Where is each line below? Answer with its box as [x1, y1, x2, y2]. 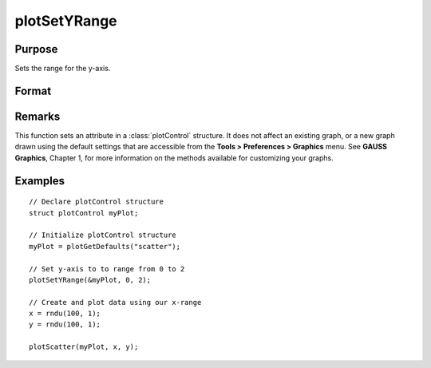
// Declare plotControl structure [29, 197, 164, 207]
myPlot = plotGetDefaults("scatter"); [29, 242, 181, 251]
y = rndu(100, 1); [29, 320, 101, 329]
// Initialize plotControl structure [29, 231, 177, 239]
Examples [14, 174, 65, 188]
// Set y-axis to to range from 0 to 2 [29, 264, 185, 273]
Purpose [14, 42, 58, 56]
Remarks [14, 109, 61, 123]
